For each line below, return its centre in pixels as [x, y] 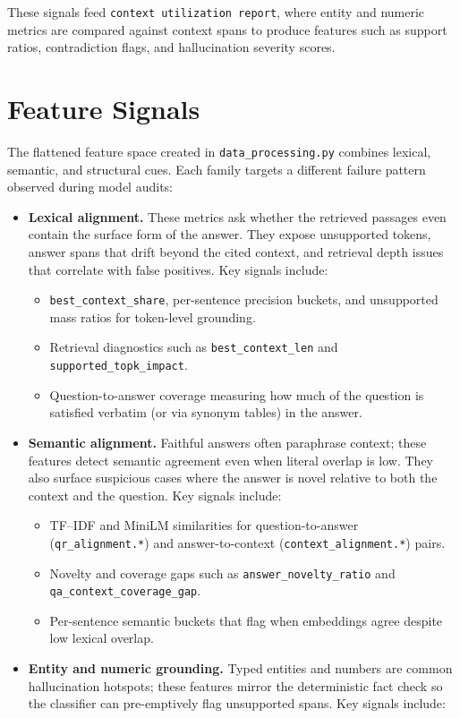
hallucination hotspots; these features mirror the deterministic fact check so [235, 685]
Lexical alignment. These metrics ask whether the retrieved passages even [237, 216]
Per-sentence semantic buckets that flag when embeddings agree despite [246, 620]
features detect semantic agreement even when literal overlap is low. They [230, 460]
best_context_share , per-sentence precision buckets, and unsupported [244, 299]
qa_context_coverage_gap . [125, 590]
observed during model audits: [90, 187]
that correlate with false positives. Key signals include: [178, 269]
